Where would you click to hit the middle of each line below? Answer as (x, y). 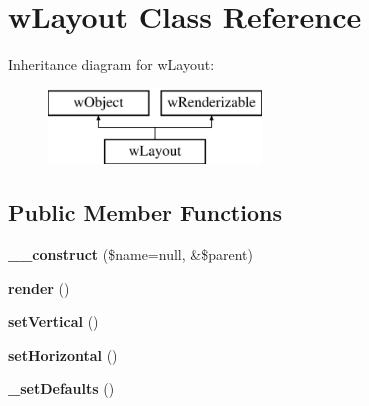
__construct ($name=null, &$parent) (130, 254)
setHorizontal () (63, 354)
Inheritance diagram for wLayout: (111, 64)
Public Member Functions (145, 212)
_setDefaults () (61, 388)
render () (39, 287)
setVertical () (53, 321)
